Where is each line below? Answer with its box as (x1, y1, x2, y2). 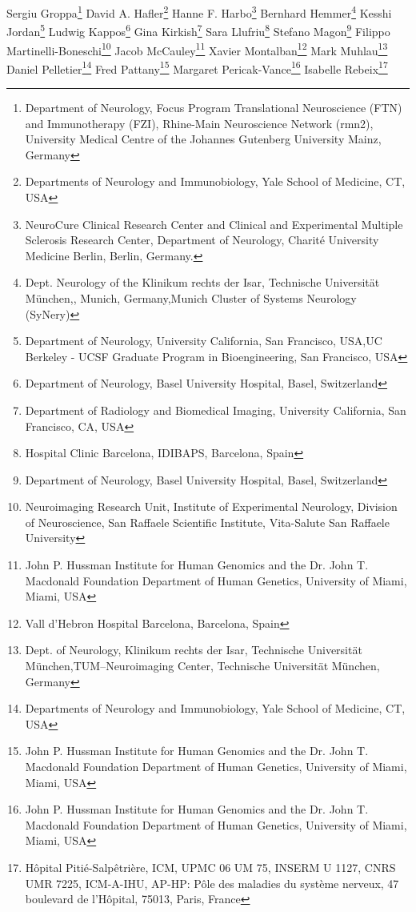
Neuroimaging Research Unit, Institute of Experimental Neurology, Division (25, 498, 398, 515)
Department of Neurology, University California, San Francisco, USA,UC (25, 332, 382, 349)
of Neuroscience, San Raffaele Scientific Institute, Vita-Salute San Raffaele (25, 513, 390, 530)
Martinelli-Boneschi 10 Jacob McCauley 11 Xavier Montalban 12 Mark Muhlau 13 (6, 39, 388, 58)
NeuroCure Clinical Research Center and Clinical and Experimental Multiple (25, 215, 403, 232)
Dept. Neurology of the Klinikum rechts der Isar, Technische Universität (25, 274, 380, 291)
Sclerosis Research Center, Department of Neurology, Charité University (25, 231, 379, 248)
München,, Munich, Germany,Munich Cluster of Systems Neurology (25, 289, 357, 306)
